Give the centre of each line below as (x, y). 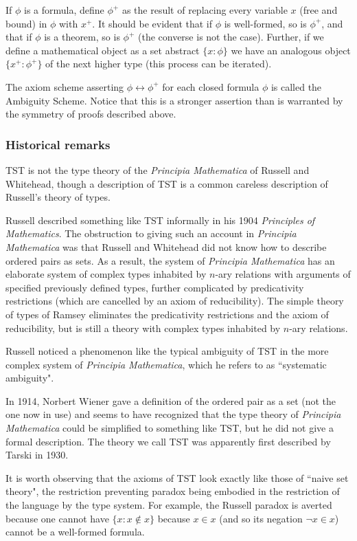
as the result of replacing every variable (205, 10)
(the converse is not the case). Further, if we (231, 37)
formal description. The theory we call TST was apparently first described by (168, 441)
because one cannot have (57, 518)
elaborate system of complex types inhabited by (106, 274)
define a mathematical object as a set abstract (103, 50)
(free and (319, 10)
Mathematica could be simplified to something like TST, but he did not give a (170, 428)
